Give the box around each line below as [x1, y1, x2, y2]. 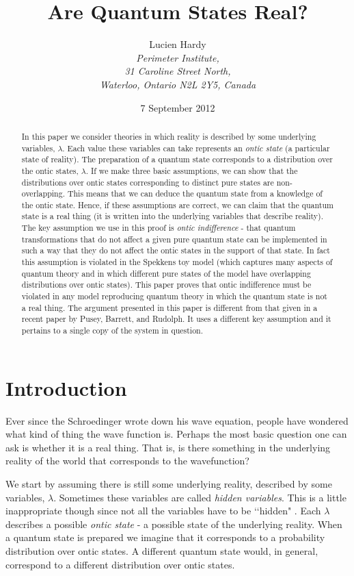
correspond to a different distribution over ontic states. [5, 557, 235, 571]
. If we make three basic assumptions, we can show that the [85, 164, 298, 176]
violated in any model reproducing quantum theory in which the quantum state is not [21, 290, 327, 302]
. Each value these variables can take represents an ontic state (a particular [62, 142, 330, 153]
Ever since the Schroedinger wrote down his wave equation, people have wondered [5, 413, 349, 427]
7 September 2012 [140, 100, 215, 114]
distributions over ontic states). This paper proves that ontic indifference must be [21, 279, 312, 290]
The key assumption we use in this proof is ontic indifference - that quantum [21, 222, 296, 234]
